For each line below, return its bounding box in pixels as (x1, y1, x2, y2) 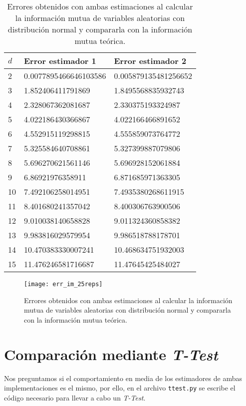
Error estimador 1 (24, 55, 96, 66)
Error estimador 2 (114, 55, 187, 66)
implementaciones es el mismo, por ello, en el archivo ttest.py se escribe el (4, 383, 236, 393)
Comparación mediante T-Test (4, 344, 218, 365)
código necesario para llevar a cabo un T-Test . (4, 392, 146, 403)
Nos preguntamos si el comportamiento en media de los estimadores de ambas (4, 373, 242, 383)
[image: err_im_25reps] (24, 281, 103, 288)
